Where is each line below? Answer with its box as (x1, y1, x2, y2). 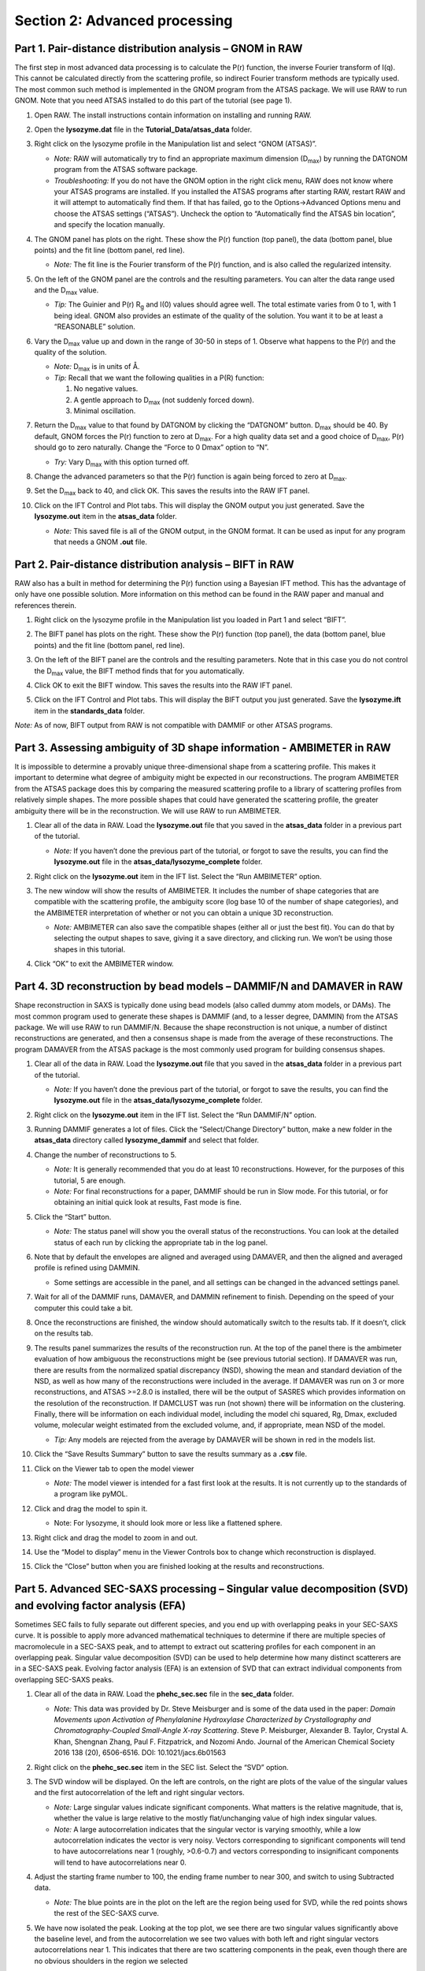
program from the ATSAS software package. (54, 165, 198, 174)
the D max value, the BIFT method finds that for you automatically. (34, 666, 245, 677)
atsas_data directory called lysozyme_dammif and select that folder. (34, 1135, 260, 1145)
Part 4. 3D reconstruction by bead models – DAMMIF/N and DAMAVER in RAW (14, 980, 403, 993)
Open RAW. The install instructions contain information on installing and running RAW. (34, 110, 312, 120)
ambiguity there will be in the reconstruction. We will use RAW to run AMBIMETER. (14, 806, 282, 815)
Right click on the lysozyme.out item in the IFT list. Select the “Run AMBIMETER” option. (34, 871, 322, 881)
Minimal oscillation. (73, 406, 136, 415)
